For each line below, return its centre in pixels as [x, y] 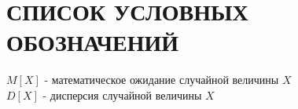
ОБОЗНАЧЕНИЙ [92, 42]
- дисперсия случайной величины [122, 94]
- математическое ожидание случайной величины [162, 80]
